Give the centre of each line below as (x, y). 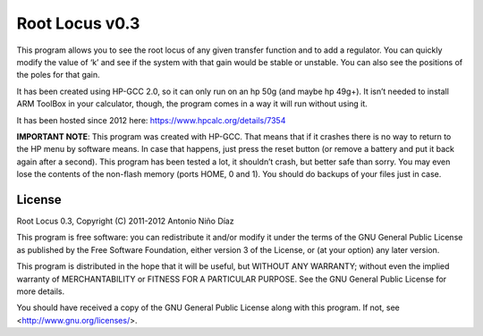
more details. (41, 291)
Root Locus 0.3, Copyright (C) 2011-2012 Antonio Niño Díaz (125, 221)
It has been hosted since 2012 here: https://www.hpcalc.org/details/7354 (151, 120)
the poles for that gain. (58, 75)
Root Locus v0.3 (78, 23)
